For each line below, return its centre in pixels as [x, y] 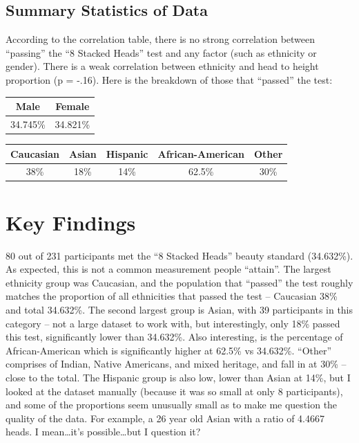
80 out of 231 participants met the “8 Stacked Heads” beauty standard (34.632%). [179, 255]
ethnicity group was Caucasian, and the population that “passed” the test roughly [179, 282]
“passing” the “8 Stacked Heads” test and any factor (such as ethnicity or [161, 52]
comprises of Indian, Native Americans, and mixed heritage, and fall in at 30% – [176, 364]
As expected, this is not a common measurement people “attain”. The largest [168, 269]
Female [72, 106]
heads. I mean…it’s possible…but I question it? [103, 432]
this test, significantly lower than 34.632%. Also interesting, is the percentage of [174, 337]
